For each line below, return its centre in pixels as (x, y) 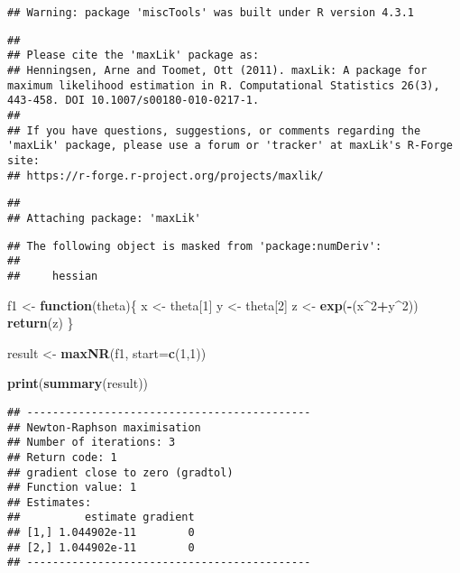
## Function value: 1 (72, 488)
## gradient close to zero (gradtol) (120, 472)
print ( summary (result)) (78, 383)
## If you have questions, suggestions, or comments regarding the (214, 130)
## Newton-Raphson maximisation (104, 427)
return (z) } (41, 323)
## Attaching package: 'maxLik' (104, 218)
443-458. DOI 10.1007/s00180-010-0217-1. (133, 101)
